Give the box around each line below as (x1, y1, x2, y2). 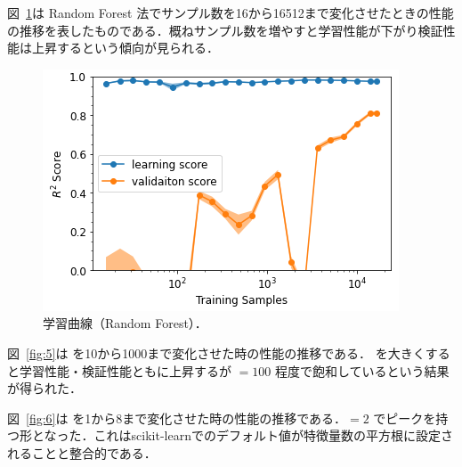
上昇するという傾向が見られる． (31, 38, 219, 57)
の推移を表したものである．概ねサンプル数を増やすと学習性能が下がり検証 (7, 20, 443, 39)
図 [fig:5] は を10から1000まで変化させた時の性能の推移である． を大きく (7, 343, 426, 362)
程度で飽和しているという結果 (274, 361, 450, 380)
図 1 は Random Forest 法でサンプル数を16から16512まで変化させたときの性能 (7, 4, 454, 21)
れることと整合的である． (7, 443, 157, 462)
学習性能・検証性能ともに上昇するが (19, 361, 231, 380)
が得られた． (7, 379, 82, 397)
